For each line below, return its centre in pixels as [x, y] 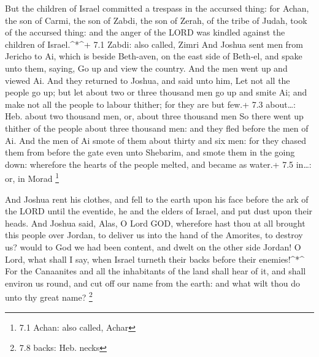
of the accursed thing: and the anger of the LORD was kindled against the [145, 32]
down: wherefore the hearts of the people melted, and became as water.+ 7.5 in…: [158, 164]
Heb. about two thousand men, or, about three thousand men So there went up [154, 116]
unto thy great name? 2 [49, 296]
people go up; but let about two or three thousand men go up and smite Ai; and [156, 92]
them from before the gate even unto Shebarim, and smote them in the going [150, 152]
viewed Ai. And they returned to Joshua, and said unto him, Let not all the [148, 80]
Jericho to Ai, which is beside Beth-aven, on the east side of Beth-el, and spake [154, 56]
